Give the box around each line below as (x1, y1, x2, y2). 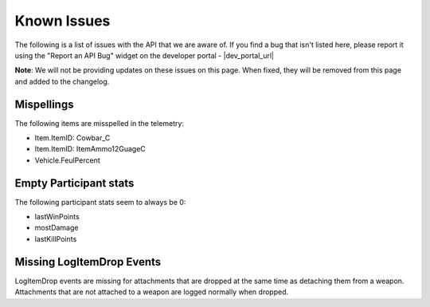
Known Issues (14, 12, 111, 30)
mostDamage (34, 223, 79, 233)
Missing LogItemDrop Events (14, 255, 162, 269)
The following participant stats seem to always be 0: (14, 197, 186, 207)
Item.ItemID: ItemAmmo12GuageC (34, 144, 147, 154)
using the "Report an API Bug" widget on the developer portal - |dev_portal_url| (14, 50, 275, 60)
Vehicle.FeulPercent (34, 155, 100, 165)
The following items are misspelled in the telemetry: (14, 118, 185, 128)
